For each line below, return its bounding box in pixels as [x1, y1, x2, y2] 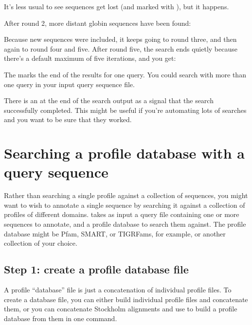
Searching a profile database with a [4, 143, 245, 163]
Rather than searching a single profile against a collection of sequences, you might [4, 190, 248, 200]
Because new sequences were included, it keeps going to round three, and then [4, 34, 237, 44]
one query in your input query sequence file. [4, 79, 135, 89]
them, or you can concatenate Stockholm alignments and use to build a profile [4, 304, 237, 314]
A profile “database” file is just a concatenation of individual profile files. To [4, 285, 232, 295]
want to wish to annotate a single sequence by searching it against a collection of [4, 199, 245, 210]
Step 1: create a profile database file [4, 262, 189, 277]
